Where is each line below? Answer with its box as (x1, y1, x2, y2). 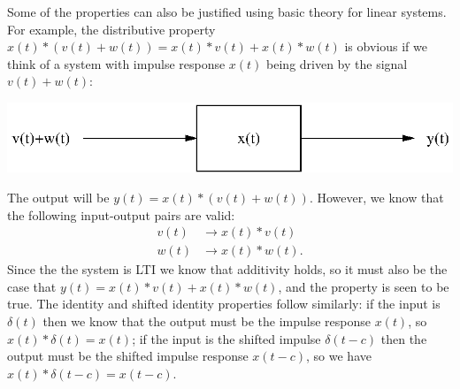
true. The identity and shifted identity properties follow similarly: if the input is (7, 294, 441, 313)
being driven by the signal (266, 54, 408, 72)
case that (7, 277, 57, 295)
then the (380, 329, 427, 347)
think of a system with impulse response (7, 54, 226, 72)
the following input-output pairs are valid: (7, 205, 235, 224)
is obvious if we (344, 37, 427, 56)
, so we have (306, 347, 372, 365)
